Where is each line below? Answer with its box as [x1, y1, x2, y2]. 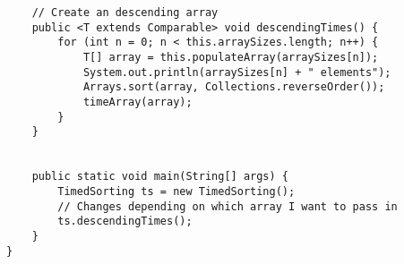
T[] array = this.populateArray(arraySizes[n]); [82, 50, 379, 64]
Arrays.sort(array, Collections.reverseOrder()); [82, 81, 385, 94]
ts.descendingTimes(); [57, 215, 193, 228]
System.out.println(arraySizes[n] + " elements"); [82, 65, 391, 79]
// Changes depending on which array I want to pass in [57, 200, 398, 213]
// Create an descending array [31, 6, 219, 19]
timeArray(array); [82, 95, 193, 108]
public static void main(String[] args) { [31, 170, 288, 183]
